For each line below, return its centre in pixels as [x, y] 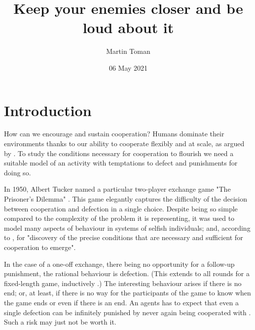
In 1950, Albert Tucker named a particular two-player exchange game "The [117, 189]
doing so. [18, 172]
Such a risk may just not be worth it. [60, 322]
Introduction [48, 110]
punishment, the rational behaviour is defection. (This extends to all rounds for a [127, 273]
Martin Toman [128, 51]
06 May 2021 [128, 67]
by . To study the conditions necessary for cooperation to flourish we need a [119, 153]
